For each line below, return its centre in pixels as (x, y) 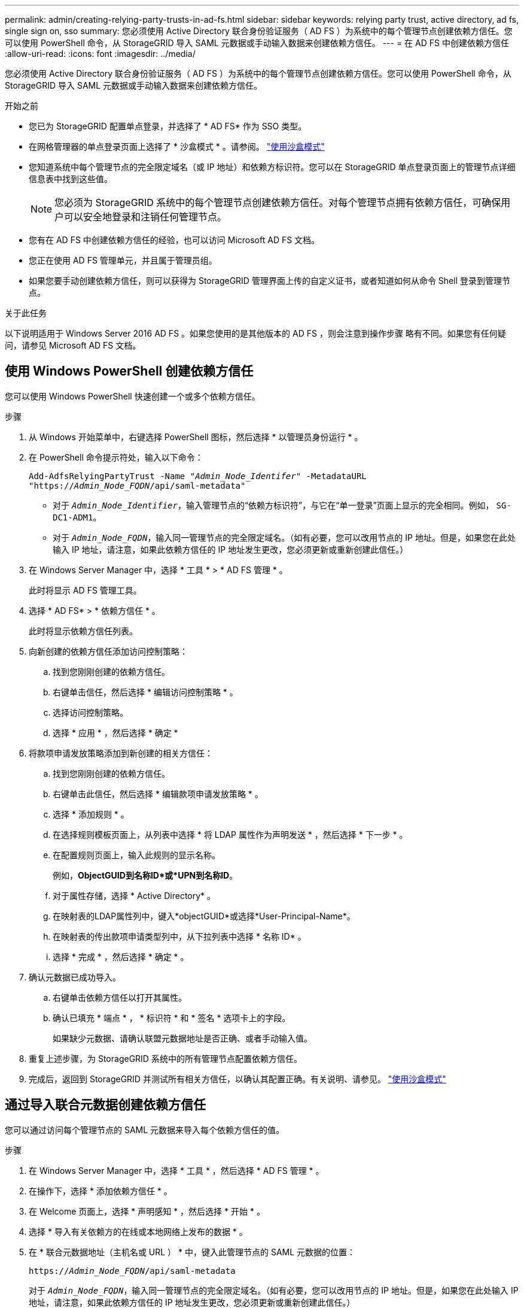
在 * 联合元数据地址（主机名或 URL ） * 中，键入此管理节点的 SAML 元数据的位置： (192, 1252)
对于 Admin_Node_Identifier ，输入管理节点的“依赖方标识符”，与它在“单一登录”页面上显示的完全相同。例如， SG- (282, 505)
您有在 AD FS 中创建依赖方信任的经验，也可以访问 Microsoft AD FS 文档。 (174, 240)
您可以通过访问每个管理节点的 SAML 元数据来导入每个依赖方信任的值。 (145, 1130)
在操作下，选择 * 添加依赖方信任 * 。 (100, 1191)
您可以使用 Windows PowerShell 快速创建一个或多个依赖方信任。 (132, 396)
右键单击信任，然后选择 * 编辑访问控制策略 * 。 (145, 692)
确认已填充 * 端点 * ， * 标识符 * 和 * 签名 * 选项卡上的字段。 (172, 1018)
